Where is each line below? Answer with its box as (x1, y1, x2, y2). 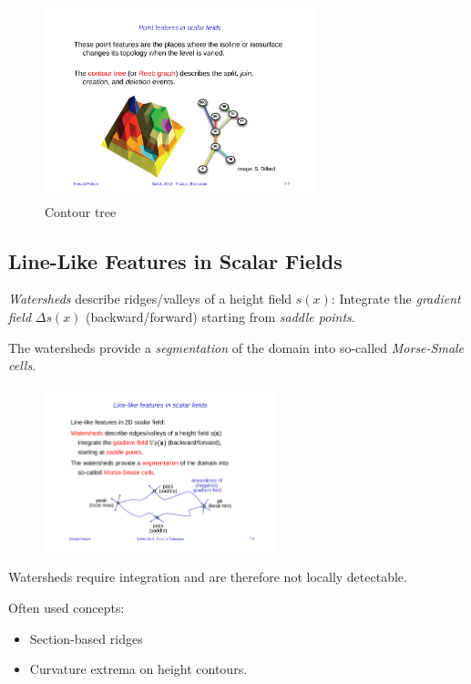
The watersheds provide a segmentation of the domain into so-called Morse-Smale (8, 337, 465, 357)
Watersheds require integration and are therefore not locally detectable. (8, 567, 407, 586)
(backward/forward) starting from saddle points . (86, 307, 355, 326)
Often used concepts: (8, 598, 125, 617)
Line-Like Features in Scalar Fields (8, 246, 343, 275)
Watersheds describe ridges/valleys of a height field (8, 289, 292, 308)
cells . (8, 356, 36, 375)
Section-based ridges (29, 628, 143, 648)
